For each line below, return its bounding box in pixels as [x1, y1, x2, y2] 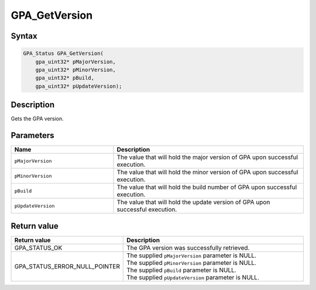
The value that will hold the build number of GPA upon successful [116, 183, 297, 191]
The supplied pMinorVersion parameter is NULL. [126, 258, 257, 267]
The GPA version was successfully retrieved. [126, 243, 250, 251]
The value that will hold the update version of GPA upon [116, 198, 270, 206]
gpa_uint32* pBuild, [35, 75, 95, 81]
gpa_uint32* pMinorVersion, [35, 66, 116, 73]
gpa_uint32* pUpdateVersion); [35, 82, 122, 89]
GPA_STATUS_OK [14, 243, 63, 251]
